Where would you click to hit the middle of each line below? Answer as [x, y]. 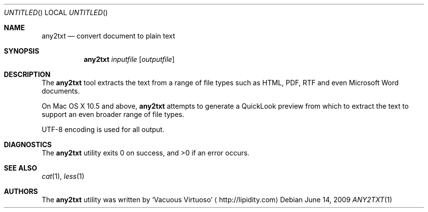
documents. [61, 91]
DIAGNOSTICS [28, 145]
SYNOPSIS [22, 51]
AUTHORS [21, 191]
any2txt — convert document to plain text [108, 36]
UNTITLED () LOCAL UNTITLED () [56, 12]
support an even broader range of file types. [113, 114]
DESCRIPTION [27, 74]
